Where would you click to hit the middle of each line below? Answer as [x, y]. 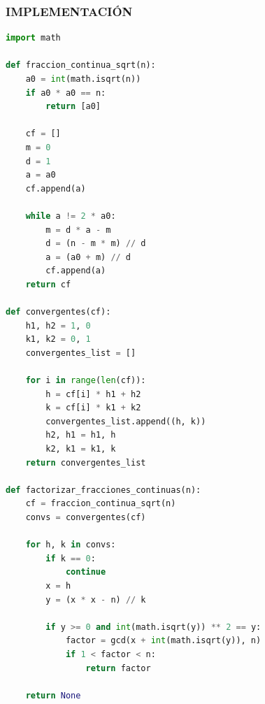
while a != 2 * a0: [71, 216]
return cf [48, 284]
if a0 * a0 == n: [66, 93]
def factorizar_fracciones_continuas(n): [103, 490]
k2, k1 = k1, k [81, 449]
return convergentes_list [86, 462]
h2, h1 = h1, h [81, 435]
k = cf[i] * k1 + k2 [93, 408]
